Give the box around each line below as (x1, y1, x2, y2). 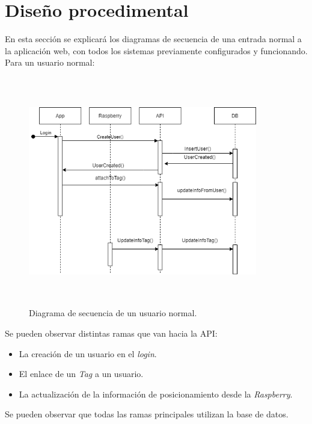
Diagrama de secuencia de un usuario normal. (29, 307, 197, 319)
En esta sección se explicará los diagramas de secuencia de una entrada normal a (5, 33, 302, 45)
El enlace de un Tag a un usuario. (19, 367, 144, 380)
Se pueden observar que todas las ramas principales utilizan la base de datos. (5, 408, 289, 420)
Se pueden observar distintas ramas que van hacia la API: (5, 327, 218, 340)
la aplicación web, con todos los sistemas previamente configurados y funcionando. (5, 44, 308, 57)
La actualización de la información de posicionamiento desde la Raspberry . (19, 387, 293, 400)
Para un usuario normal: (5, 56, 95, 69)
